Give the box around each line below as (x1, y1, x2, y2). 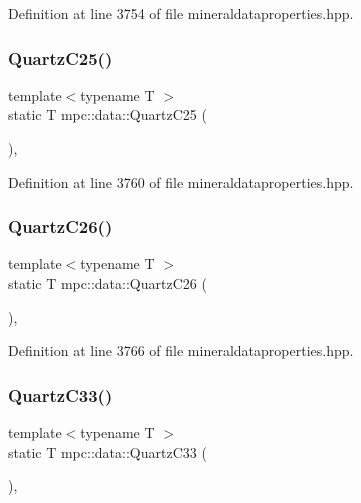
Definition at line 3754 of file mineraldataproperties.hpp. (8, 3, 354, 23)
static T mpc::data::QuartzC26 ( (8, 273, 207, 293)
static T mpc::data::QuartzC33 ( (8, 441, 207, 462)
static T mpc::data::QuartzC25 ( (8, 104, 207, 125)
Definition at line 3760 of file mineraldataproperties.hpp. (8, 171, 354, 192)
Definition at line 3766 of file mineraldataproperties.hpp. (8, 340, 354, 361)
